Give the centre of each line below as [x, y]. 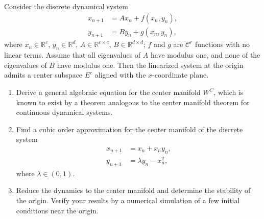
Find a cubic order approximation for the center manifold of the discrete [129, 129]
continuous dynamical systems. [64, 112]
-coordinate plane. [181, 75]
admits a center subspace [43, 75]
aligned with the [120, 75]
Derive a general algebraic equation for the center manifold [108, 92]
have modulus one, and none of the [205, 55]
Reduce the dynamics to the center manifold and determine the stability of [133, 190]
